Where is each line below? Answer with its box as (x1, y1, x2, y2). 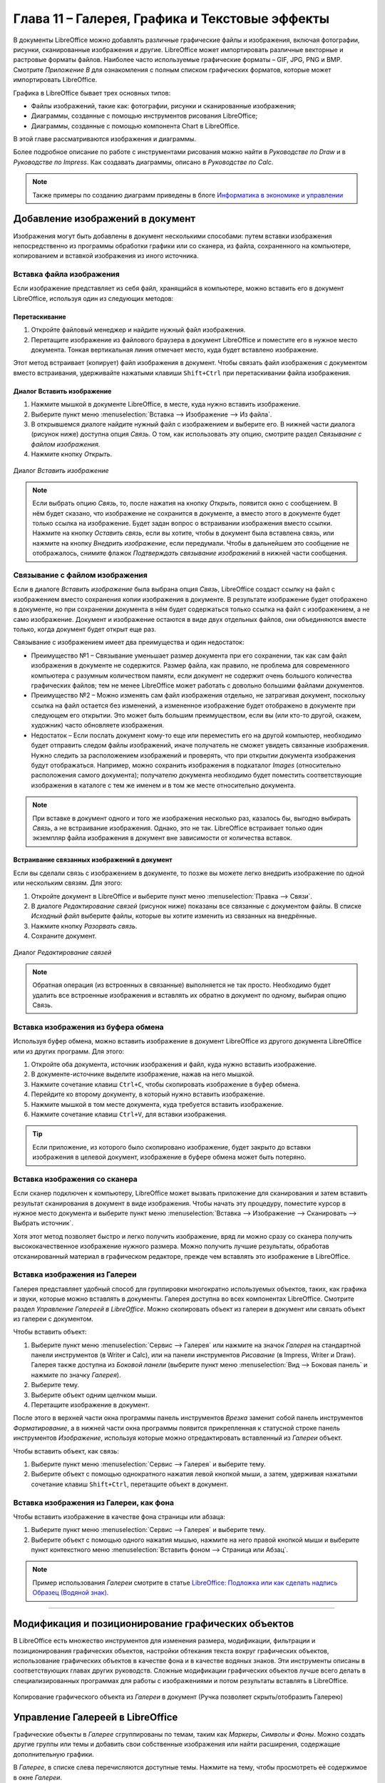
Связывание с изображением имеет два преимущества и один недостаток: (13, 638, 245, 647)
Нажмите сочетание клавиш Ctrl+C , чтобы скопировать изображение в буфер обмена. (31, 1080, 301, 1088)
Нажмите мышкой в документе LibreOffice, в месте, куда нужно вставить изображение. (31, 400, 301, 409)
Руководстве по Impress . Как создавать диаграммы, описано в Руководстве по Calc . (13, 158, 274, 166)
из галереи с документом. (13, 1314, 94, 1323)
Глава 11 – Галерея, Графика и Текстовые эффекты (13, 11, 330, 26)
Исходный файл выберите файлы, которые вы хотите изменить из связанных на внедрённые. (31, 911, 317, 920)
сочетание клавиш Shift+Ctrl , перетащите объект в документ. (31, 1480, 228, 1488)
